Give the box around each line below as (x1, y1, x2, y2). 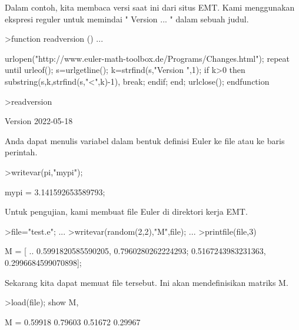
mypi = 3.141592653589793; (5, 185, 105, 198)
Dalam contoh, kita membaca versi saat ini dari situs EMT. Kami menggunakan (5, 1, 295, 13)
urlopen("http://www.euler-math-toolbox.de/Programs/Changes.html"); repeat (5, 52, 290, 64)
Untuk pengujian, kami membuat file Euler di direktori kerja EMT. (5, 205, 248, 218)
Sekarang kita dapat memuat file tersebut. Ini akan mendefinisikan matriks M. (5, 276, 288, 288)
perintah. (5, 146, 38, 158)
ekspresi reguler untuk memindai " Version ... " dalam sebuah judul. (5, 12, 249, 25)
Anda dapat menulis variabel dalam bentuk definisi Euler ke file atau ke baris (5, 134, 285, 146)
